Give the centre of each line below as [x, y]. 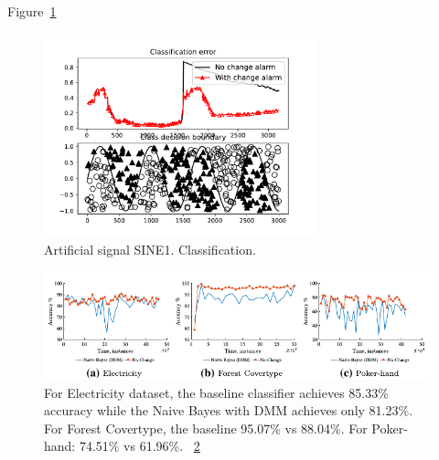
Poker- [390, 428]
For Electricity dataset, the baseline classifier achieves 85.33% [216, 392]
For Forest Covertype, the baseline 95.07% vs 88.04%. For [206, 428]
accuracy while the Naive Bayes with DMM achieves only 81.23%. [229, 410]
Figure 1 [32, 11]
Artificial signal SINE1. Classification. [150, 249]
